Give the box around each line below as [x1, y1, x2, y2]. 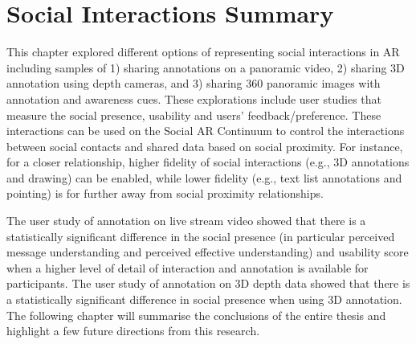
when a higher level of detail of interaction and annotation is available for [6, 259, 369, 276]
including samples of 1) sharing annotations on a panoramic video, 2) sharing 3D [6, 59, 405, 76]
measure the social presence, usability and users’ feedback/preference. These [6, 106, 381, 123]
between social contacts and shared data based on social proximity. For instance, [6, 137, 403, 154]
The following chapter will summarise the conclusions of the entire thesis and [6, 306, 386, 323]
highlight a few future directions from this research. [6, 322, 260, 339]
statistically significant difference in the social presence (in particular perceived [6, 227, 395, 244]
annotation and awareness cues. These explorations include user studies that [6, 90, 381, 107]
